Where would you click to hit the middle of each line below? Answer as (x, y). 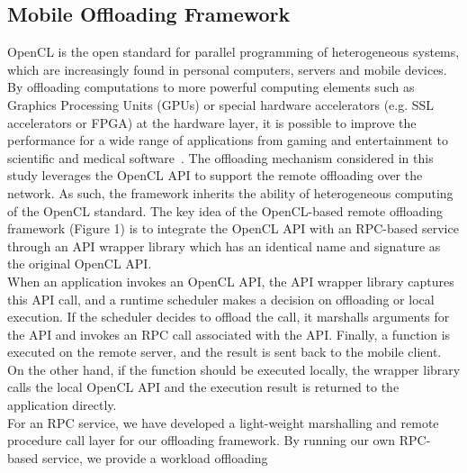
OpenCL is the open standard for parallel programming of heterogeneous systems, (233, 52)
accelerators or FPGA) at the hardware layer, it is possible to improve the (212, 122)
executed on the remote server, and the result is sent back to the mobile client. (225, 352)
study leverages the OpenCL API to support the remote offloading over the (215, 175)
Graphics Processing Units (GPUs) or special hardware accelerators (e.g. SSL (221, 104)
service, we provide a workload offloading (155, 457)
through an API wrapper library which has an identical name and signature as (224, 246)
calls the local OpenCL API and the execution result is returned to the (203, 387)
